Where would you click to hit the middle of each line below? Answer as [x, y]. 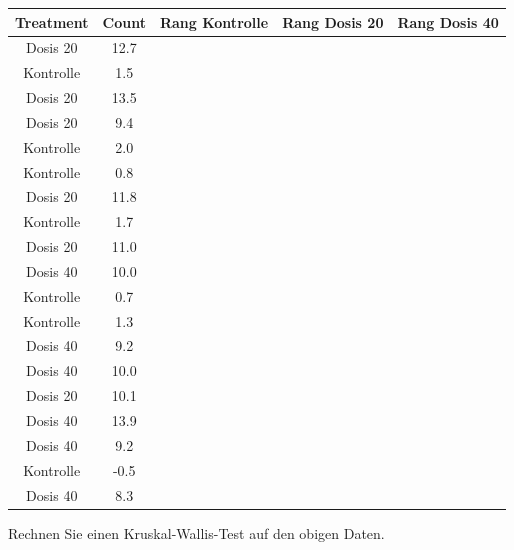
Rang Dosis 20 [333, 21]
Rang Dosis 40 [448, 21]
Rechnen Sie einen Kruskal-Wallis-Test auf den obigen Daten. [196, 532]
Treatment [52, 21]
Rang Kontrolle [214, 21]
